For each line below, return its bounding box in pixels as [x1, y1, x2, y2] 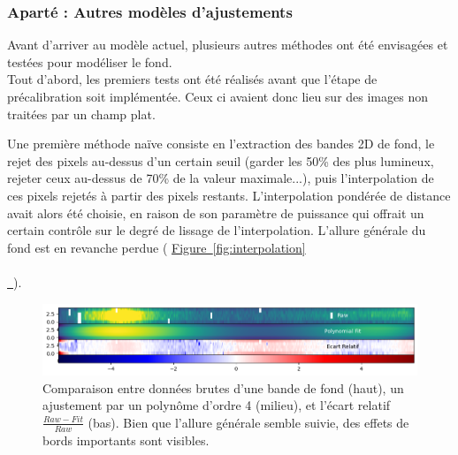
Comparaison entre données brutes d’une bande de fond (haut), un [42, 378, 404, 397]
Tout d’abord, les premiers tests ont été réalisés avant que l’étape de [7, 70, 378, 88]
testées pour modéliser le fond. [7, 52, 172, 71]
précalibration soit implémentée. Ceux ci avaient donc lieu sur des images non [7, 87, 428, 105]
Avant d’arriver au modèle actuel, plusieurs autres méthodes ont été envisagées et [7, 35, 448, 54]
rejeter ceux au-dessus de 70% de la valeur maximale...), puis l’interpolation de [7, 169, 434, 187]
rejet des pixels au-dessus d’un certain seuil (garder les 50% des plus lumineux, [7, 151, 434, 170]
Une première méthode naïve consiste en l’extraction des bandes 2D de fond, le [7, 134, 435, 153]
